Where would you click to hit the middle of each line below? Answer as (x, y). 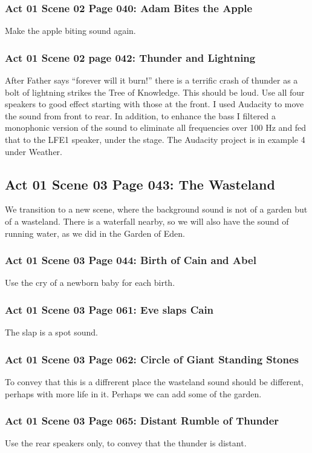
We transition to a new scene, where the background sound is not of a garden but (156, 209)
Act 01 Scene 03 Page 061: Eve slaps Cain (109, 309)
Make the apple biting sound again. (70, 31)
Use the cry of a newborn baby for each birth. (90, 283)
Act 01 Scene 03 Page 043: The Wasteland (140, 184)
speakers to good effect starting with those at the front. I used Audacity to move (154, 104)
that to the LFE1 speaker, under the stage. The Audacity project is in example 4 (155, 139)
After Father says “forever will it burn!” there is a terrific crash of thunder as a (151, 80)
